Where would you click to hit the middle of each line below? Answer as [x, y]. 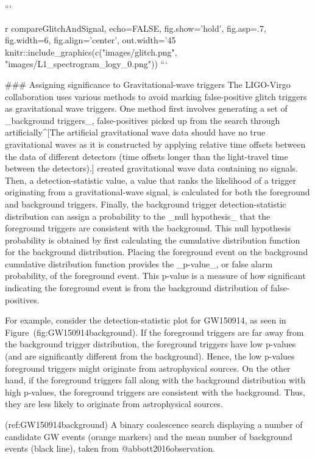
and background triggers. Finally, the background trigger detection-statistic [146, 204]
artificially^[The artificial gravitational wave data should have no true [135, 132]
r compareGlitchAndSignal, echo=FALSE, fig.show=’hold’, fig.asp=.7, [136, 28]
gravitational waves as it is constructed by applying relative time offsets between [155, 144]
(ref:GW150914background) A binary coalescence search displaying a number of [154, 424]
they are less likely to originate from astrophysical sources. [114, 404]
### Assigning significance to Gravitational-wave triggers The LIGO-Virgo [148, 84]
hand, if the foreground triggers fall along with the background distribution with [155, 380]
